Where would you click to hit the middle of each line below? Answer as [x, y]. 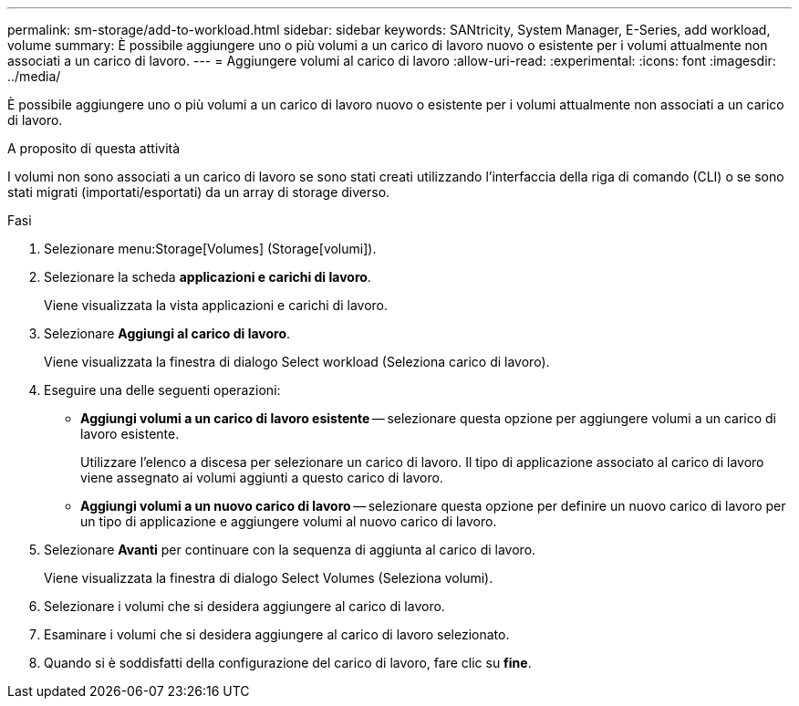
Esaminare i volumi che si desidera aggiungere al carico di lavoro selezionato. [277, 634]
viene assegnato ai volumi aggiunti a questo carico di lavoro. [262, 478]
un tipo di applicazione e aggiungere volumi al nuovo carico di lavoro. [289, 521]
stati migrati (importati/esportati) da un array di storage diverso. [199, 192]
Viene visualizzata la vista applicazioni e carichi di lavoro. [216, 305]
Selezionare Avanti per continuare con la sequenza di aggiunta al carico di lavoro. [290, 550]
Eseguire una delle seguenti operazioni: [162, 390]
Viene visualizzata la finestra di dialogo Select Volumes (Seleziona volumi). [269, 578]
